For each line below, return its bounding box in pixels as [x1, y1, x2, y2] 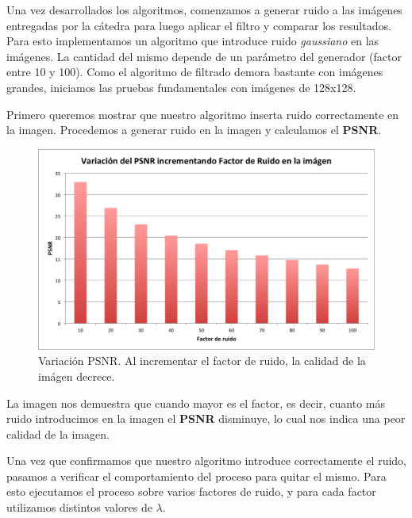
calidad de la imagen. [6, 425, 110, 442]
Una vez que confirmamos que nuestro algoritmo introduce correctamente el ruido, [6, 452, 407, 469]
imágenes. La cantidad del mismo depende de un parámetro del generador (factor [6, 48, 402, 64]
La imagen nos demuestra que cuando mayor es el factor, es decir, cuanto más [6, 394, 386, 411]
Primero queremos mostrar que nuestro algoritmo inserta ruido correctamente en [6, 106, 399, 122]
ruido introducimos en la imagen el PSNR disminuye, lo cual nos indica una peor [6, 410, 406, 427]
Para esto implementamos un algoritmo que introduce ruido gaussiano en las [6, 33, 379, 49]
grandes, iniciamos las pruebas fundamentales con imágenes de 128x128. [6, 79, 356, 95]
